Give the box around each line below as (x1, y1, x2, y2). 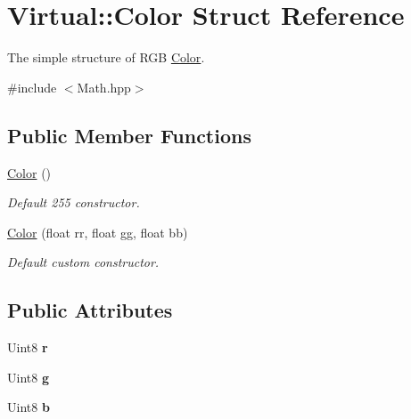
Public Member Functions (7, 121, 251, 149)
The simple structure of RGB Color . (7, 48, 205, 67)
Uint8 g (7, 367, 49, 386)
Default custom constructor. (7, 253, 160, 271)
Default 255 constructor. (7, 193, 140, 212)
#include (7, 77, 57, 96)
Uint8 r (7, 338, 48, 357)
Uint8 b (7, 398, 50, 416)
